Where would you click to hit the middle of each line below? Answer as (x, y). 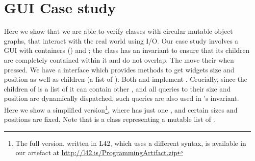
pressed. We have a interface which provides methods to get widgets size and (119, 69)
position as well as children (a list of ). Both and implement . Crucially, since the (126, 79)
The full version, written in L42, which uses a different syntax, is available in (131, 143)
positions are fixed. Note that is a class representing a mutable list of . (110, 119)
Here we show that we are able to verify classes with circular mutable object (118, 31)
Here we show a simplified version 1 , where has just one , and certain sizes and (121, 109)
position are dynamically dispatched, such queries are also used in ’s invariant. (122, 98)
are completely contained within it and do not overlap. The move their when (119, 59)
